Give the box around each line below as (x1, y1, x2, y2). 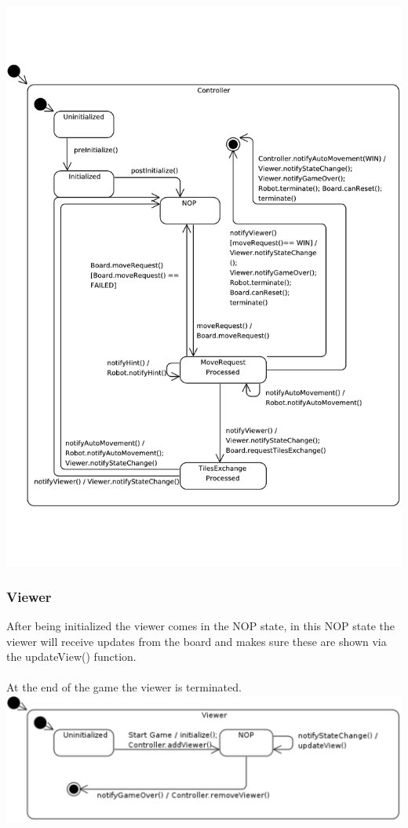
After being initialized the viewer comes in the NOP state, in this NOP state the (6, 617, 395, 633)
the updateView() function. (6, 648, 137, 665)
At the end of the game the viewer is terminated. (6, 679, 242, 695)
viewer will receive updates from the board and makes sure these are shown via (6, 633, 387, 649)
